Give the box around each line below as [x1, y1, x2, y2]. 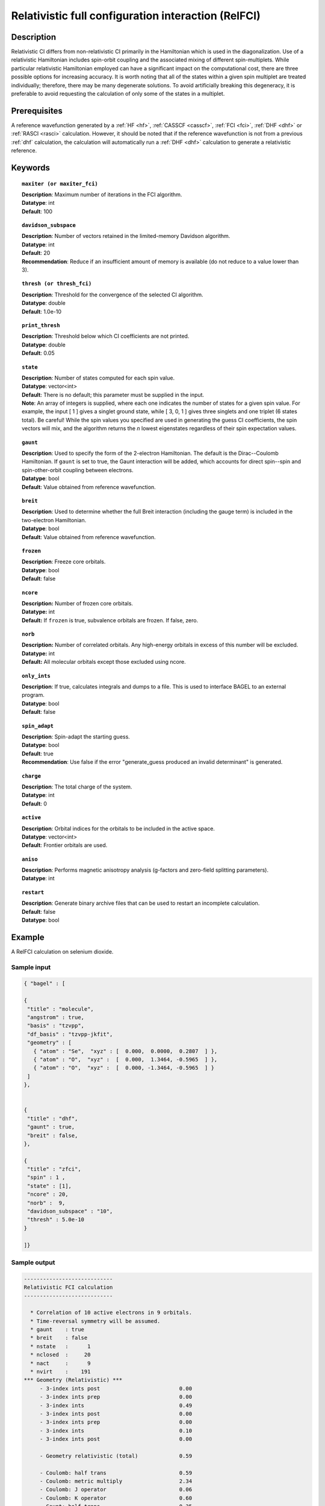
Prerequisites [11, 105, 63, 116]
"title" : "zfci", [27, 1166, 81, 1173]
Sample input [11, 963, 51, 971]
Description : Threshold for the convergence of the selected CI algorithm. [22, 291, 204, 298]
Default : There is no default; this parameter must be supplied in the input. [22, 391, 205, 398]
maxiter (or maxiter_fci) [22, 180, 99, 187]
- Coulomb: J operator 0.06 [39, 1486, 193, 1493]
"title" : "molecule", [27, 1005, 94, 1012]
